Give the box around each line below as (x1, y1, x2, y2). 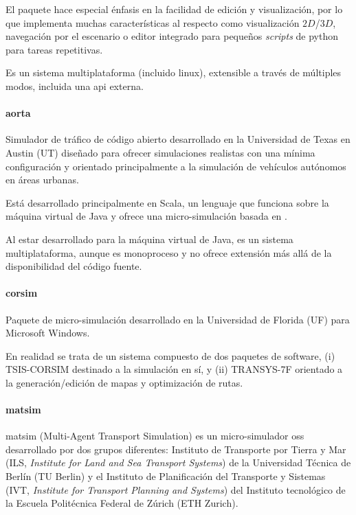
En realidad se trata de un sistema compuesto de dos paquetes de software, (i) (5, 348, 335, 363)
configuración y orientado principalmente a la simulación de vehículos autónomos (5, 159, 346, 173)
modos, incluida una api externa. (5, 78, 144, 93)
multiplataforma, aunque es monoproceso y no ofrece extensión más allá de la (5, 245, 332, 260)
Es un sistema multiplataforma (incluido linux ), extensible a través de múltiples (5, 65, 342, 80)
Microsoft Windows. (5, 325, 90, 340)
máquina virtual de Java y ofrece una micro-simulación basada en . (5, 209, 287, 223)
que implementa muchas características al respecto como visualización (5, 15, 300, 30)
